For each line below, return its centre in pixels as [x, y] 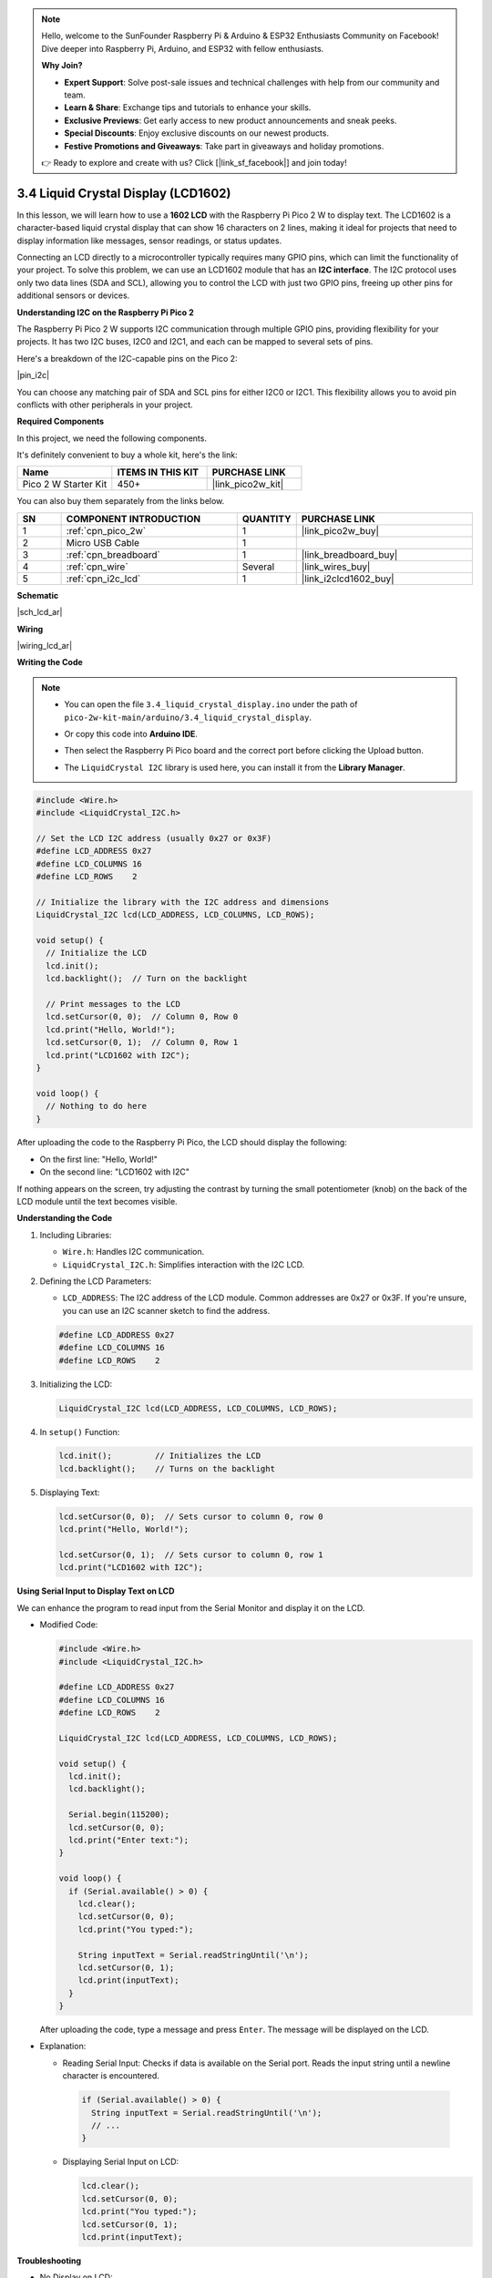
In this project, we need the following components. [112, 438]
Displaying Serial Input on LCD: [121, 2162]
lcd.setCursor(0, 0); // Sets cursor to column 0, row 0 [191, 1516]
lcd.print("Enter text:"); [129, 1840]
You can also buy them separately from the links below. [121, 501]
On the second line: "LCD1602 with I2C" [115, 1172]
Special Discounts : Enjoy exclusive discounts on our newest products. [197, 133]
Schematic [38, 595]
